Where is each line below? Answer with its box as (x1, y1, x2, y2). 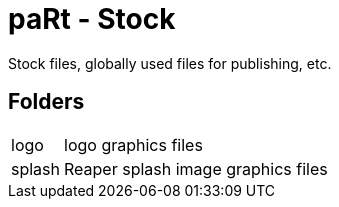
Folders (8, 89, 85, 115)
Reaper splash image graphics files (64, 158, 328, 179)
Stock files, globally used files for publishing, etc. (8, 54, 332, 72)
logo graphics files (64, 134, 203, 155)
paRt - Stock (8, 2, 176, 36)
